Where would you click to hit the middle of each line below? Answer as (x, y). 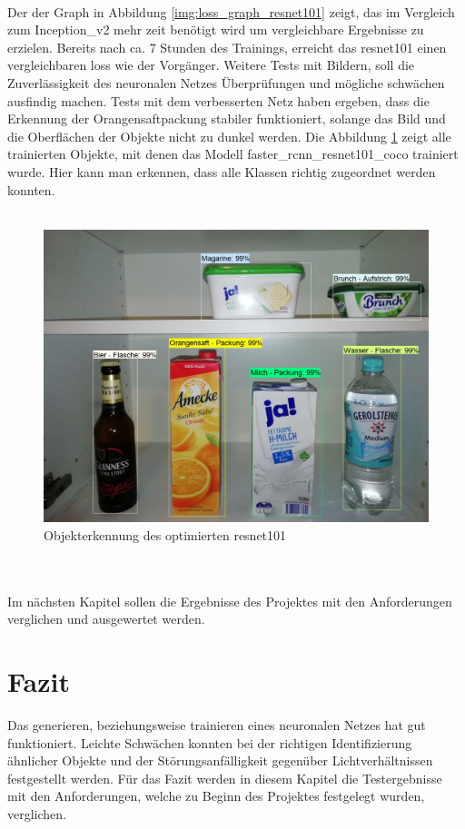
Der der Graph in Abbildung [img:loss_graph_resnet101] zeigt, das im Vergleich (231, 11)
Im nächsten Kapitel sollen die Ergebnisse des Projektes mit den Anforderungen (230, 601)
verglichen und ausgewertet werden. (106, 619)
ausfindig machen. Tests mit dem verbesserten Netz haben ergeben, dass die (218, 100)
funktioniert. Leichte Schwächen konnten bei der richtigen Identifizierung (210, 742)
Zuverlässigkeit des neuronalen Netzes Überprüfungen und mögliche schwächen (226, 82)
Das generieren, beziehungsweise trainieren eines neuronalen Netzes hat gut (217, 724)
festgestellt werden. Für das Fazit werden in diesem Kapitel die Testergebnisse (225, 778)
